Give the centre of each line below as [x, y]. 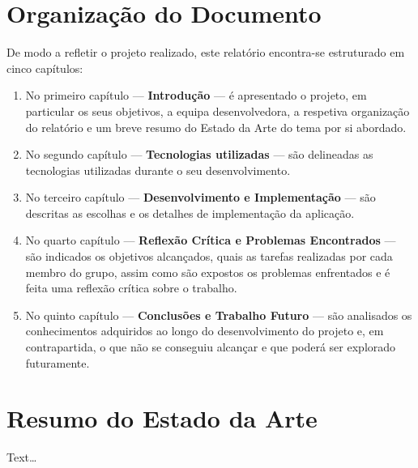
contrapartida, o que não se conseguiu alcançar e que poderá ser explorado [211, 347]
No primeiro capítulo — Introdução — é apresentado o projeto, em [196, 95]
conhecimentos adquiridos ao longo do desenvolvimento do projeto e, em [205, 331]
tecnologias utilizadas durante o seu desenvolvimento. [158, 170]
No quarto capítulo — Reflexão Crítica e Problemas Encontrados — [211, 240]
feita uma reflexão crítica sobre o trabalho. [131, 288]
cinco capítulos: [45, 68]
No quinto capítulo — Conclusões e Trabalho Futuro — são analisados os [219, 315]
